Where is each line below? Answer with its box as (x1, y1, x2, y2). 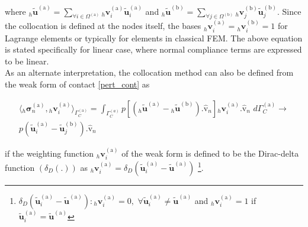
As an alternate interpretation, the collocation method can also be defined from (5, 66, 294, 79)
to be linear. (5, 54, 49, 67)
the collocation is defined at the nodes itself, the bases (5, 20, 201, 32)
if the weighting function (5, 147, 94, 159)
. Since (277, 5, 301, 17)
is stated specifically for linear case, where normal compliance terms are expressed (5, 43, 302, 56)
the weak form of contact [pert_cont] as (5, 78, 150, 90)
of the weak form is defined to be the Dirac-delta (121, 147, 299, 159)
